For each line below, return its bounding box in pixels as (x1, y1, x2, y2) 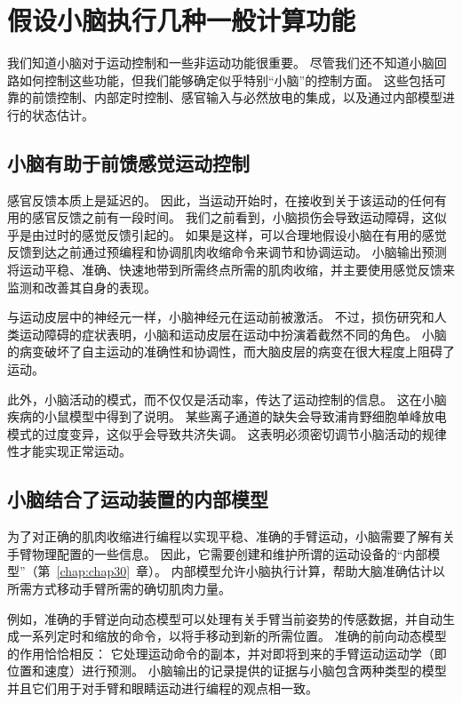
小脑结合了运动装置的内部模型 (7, 485, 268, 513)
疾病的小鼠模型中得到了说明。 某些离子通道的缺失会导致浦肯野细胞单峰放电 (7, 407, 447, 426)
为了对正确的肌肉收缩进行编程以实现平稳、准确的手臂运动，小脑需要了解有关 (7, 527, 455, 546)
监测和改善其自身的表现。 (7, 277, 156, 296)
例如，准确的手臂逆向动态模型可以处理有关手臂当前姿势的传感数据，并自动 (7, 609, 442, 627)
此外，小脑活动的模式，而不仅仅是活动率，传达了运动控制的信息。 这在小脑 (7, 389, 447, 408)
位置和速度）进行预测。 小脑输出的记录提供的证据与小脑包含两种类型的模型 (7, 661, 447, 680)
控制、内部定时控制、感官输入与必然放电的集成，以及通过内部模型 (56, 88, 442, 107)
